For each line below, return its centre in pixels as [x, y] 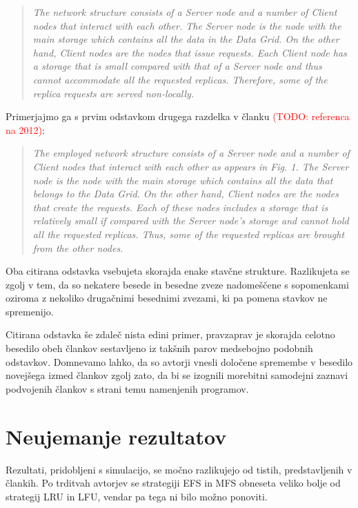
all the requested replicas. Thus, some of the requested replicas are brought [189, 234]
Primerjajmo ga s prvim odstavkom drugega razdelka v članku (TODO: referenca [178, 116]
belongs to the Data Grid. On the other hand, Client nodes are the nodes [186, 194]
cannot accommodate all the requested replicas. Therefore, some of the [180, 79]
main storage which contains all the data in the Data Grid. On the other [186, 39]
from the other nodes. [78, 247]
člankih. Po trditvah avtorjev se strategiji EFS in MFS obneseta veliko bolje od [173, 483]
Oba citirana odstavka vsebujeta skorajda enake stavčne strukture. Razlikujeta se [178, 271]
